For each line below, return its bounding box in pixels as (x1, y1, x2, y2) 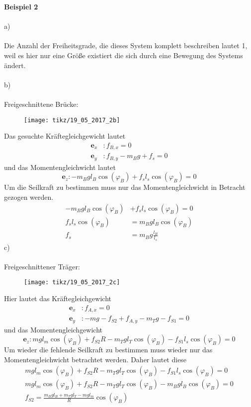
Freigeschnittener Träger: (4, 261, 80, 271)
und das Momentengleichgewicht (4, 324, 103, 334)
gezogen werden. (4, 191, 54, 202)
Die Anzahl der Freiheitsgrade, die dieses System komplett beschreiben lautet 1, (4, 40, 248, 51)
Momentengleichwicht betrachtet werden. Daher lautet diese (4, 354, 187, 364)
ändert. (4, 60, 26, 70)
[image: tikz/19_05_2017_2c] (24, 279, 120, 286)
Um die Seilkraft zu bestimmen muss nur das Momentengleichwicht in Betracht (4, 182, 246, 192)
